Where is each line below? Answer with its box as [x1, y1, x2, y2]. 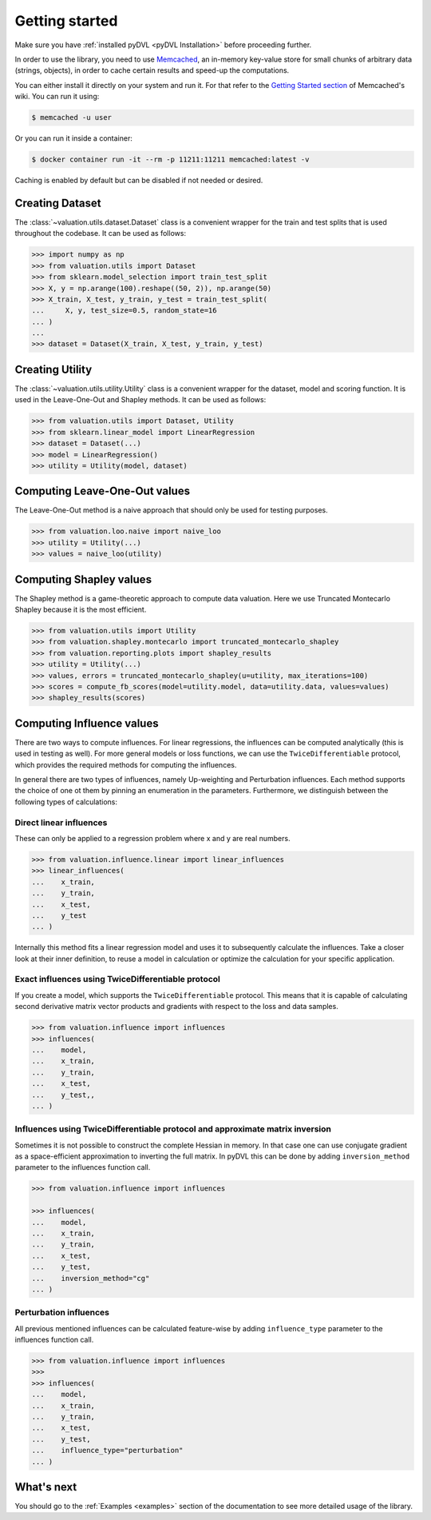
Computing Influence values [14, 716, 159, 730]
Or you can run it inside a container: [14, 134, 133, 143]
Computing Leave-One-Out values [14, 485, 191, 498]
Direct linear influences [14, 816, 108, 828]
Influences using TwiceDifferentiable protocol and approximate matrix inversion [14, 1123, 331, 1135]
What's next [14, 1480, 77, 1494]
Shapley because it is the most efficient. [14, 604, 147, 615]
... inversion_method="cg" [31, 1274, 150, 1283]
